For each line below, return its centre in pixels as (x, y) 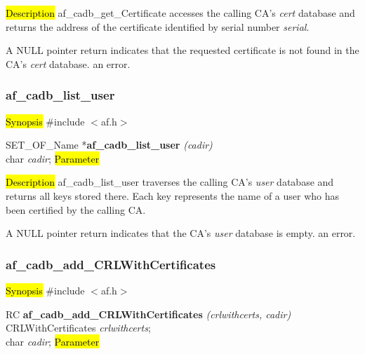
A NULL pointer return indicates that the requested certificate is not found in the (182, 50)
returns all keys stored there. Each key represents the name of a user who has (173, 195)
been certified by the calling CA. (76, 209)
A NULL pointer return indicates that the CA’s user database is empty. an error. (181, 233)
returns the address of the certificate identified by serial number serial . (158, 26)
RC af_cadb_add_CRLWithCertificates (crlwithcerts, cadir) (148, 314)
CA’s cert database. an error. (68, 63)
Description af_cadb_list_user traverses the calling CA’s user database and (170, 182)
